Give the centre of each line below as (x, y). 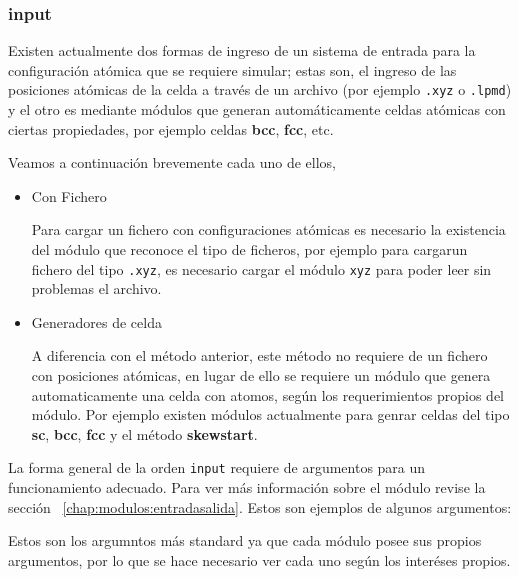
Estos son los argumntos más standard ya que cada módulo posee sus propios (245, 540)
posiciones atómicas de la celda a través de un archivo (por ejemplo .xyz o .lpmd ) (260, 89)
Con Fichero (69, 195)
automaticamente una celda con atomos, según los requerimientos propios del (267, 394)
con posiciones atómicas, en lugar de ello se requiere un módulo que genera (261, 375)
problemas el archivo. (96, 288)
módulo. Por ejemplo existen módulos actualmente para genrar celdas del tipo (270, 414)
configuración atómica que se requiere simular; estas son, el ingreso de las (232, 69)
